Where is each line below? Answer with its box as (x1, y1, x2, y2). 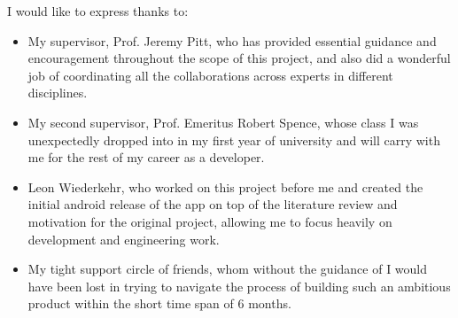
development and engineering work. (27, 229, 220, 248)
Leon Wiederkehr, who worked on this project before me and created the (27, 177, 423, 196)
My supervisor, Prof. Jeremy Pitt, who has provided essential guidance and (27, 31, 437, 50)
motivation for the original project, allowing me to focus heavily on (27, 212, 392, 230)
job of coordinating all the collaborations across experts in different (27, 66, 393, 84)
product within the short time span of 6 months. (27, 294, 291, 313)
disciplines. (27, 83, 88, 102)
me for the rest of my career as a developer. (27, 148, 265, 167)
